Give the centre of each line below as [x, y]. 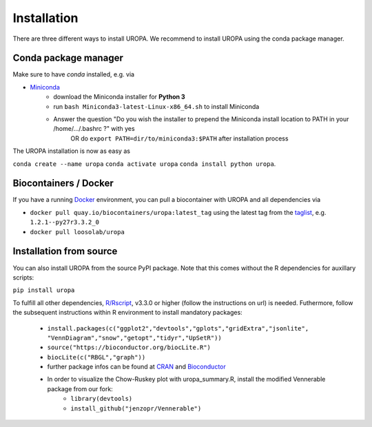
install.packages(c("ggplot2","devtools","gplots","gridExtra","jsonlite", [178, 328]
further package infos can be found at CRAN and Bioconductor [137, 367]
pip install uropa [44, 290]
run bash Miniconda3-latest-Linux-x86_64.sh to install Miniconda [156, 106]
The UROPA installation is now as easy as [72, 151]
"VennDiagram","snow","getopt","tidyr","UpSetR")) [134, 338]
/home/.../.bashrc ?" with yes [94, 129]
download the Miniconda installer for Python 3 [119, 97]
